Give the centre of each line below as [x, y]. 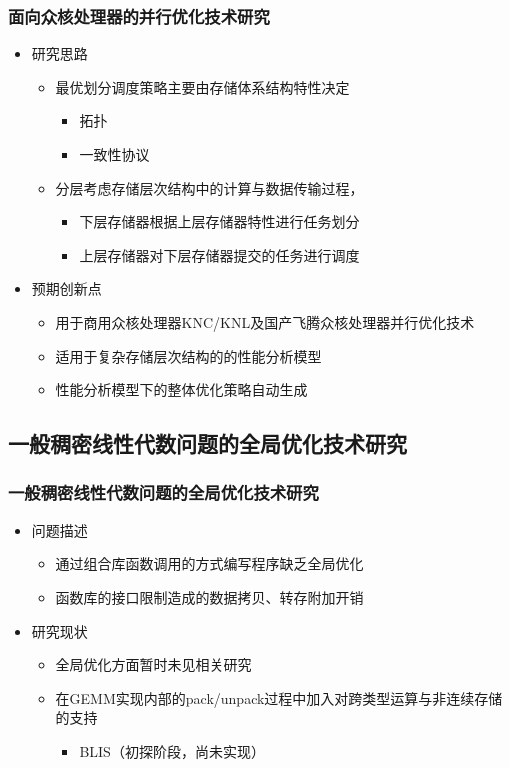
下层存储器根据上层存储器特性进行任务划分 [219, 221]
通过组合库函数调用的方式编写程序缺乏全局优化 [209, 563]
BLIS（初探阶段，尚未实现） [172, 750]
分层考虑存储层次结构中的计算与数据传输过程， [209, 187]
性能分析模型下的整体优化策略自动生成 [181, 389]
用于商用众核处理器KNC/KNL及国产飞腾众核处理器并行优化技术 [265, 321]
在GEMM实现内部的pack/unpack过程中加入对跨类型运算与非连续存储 [279, 697]
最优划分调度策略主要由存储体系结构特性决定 [202, 86]
